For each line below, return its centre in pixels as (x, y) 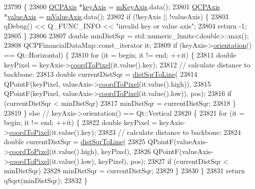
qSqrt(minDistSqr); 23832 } (46, 180)
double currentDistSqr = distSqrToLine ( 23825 (75, 142)
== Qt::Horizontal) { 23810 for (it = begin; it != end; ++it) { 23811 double (120, 54)
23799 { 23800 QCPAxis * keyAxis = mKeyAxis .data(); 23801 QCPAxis (112, 6)
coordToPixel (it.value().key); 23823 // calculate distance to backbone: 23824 (125, 132)
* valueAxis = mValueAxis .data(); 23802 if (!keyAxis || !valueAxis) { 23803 (116, 16)
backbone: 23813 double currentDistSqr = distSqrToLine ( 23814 (101, 74)
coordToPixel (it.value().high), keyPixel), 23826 (80, 151)
